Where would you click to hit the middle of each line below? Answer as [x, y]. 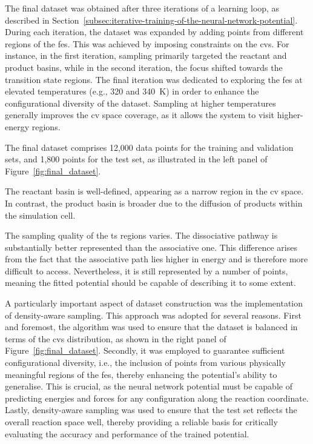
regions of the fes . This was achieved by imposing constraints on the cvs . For [147, 43]
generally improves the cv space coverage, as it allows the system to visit [140, 115]
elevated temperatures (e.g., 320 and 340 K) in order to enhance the [132, 91]
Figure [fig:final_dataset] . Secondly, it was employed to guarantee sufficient [145, 350]
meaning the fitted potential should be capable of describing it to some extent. [150, 283]
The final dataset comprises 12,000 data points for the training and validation [149, 147]
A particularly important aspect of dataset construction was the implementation [154, 303]
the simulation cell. [40, 215]
